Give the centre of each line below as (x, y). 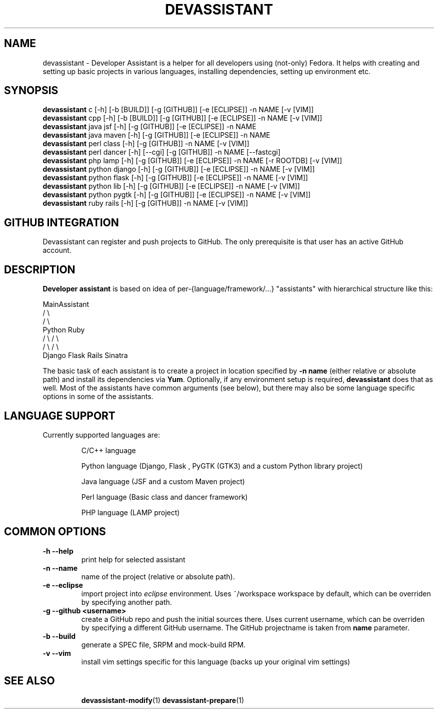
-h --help (58, 551)
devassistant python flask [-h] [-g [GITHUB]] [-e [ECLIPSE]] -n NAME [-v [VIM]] (175, 178)
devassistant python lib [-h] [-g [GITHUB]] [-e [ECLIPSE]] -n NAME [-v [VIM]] (171, 186)
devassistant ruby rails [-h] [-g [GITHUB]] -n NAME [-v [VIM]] (145, 203)
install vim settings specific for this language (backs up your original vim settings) (216, 661)
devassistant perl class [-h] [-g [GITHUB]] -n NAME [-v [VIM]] (146, 144)
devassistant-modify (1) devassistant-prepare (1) (163, 700)
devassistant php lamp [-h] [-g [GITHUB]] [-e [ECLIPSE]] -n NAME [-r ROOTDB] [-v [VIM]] (192, 161)
